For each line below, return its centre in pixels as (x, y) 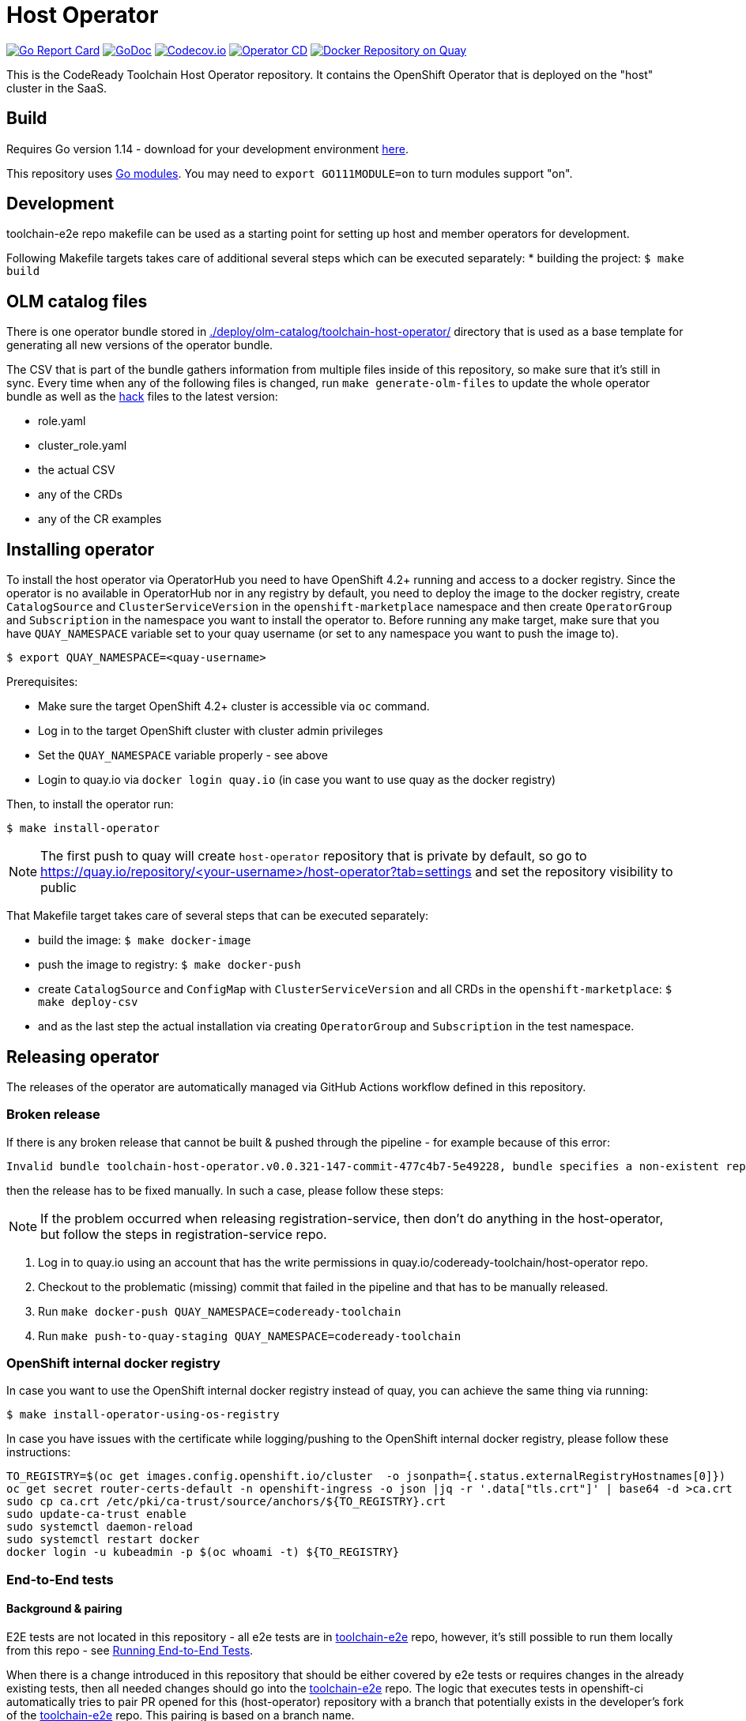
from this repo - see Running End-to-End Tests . (130, 1651)
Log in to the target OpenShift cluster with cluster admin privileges (211, 731)
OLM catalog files (77, 301)
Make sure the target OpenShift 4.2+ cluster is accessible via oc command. (234, 706)
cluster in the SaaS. (57, 88)
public (59, 888)
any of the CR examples (100, 519)
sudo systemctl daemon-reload (100, 1527)
